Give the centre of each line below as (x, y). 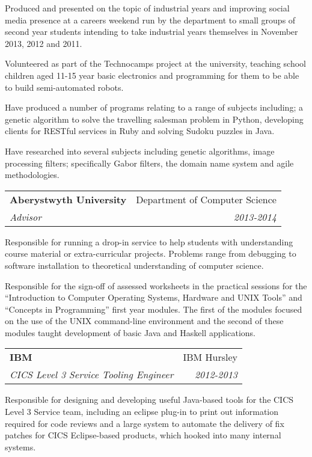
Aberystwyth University (68, 199)
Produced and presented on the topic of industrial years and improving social (147, 8)
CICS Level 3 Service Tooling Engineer (92, 375)
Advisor (26, 216)
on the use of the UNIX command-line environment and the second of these (144, 321)
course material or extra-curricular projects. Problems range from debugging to (151, 253)
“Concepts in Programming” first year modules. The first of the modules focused (154, 309)
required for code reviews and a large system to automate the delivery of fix (145, 423)
